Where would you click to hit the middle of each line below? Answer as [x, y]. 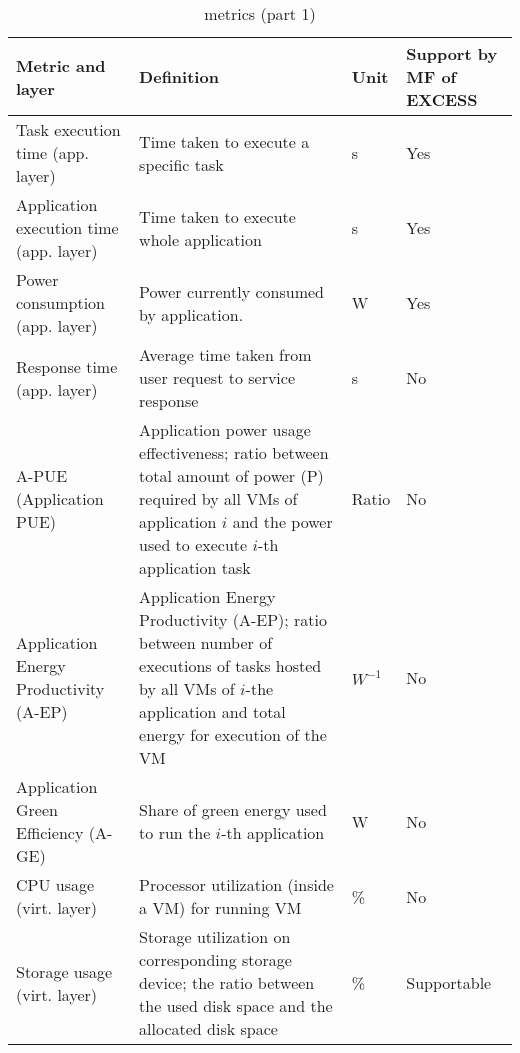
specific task [181, 164]
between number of [206, 642]
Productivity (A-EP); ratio [233, 619]
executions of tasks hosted [230, 665]
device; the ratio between [227, 982]
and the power [282, 521]
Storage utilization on [215, 936]
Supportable [449, 982]
